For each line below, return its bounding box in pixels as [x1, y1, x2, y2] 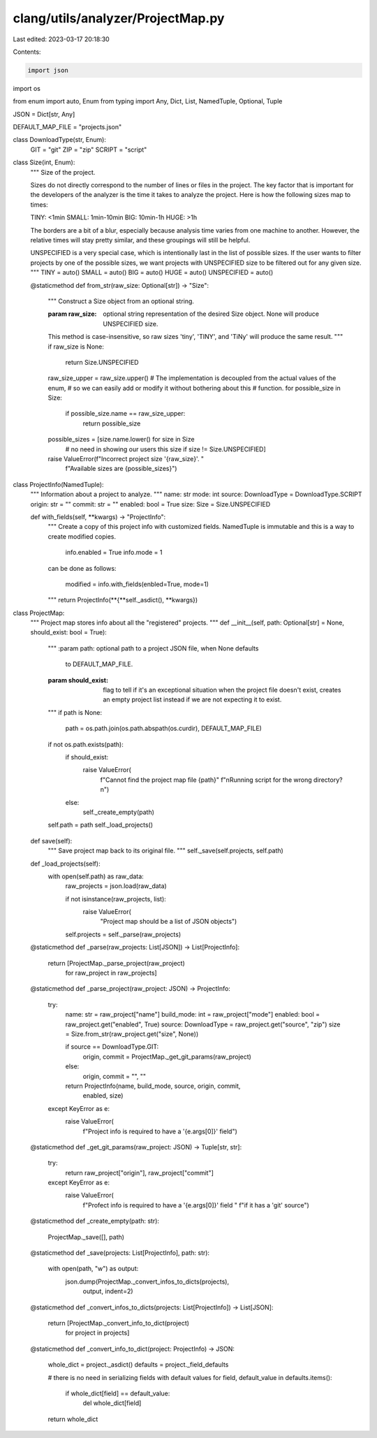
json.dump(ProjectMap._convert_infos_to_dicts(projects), [65, 1277, 230, 1286]
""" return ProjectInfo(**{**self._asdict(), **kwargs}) [47, 596, 198, 604]
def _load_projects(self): [30, 859, 101, 868]
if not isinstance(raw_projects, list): [65, 894, 167, 903]
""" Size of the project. [30, 168, 96, 176]
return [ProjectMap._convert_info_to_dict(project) [47, 1319, 190, 1327]
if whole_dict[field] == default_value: [65, 1389, 170, 1397]
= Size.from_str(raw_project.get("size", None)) [65, 1029, 199, 1038]
